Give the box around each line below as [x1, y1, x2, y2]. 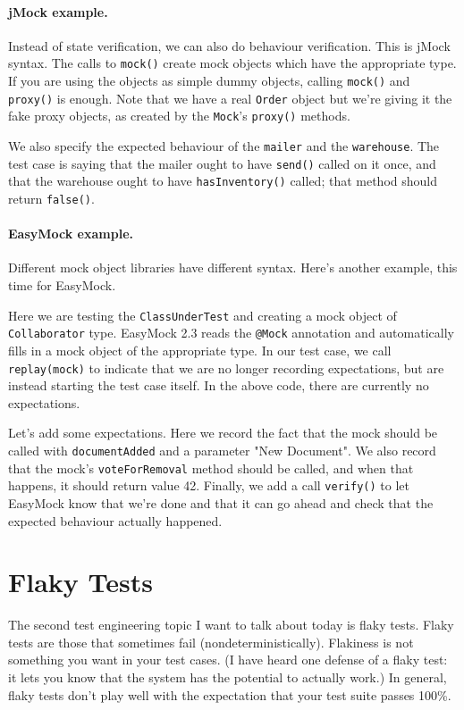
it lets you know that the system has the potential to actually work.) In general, [8, 668, 447, 687]
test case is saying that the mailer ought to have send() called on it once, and [8, 154, 436, 172]
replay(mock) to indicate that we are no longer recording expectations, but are [8, 358, 444, 377]
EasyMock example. [8, 224, 133, 243]
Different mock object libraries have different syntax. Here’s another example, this [8, 258, 458, 277]
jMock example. [8, 2, 108, 21]
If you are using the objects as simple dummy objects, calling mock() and [8, 71, 410, 90]
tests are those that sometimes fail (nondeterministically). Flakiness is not [8, 632, 414, 651]
